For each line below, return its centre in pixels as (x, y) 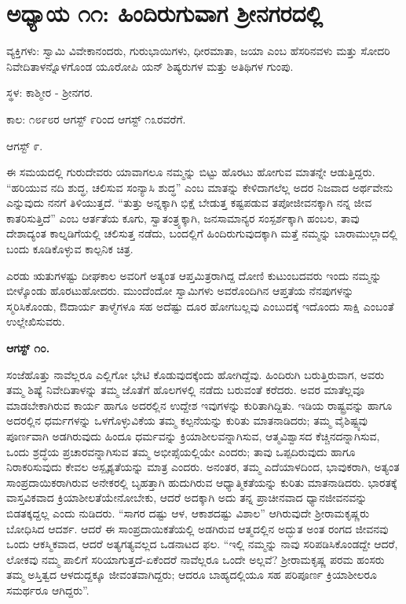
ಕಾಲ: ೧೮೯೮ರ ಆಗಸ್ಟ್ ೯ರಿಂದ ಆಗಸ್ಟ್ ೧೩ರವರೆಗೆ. (96, 118)
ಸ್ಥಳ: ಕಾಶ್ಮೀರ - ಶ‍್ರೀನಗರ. (50, 92)
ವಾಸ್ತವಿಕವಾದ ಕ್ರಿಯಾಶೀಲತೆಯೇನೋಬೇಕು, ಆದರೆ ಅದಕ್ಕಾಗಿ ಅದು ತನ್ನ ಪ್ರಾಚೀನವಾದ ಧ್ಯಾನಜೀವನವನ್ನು (187, 497)
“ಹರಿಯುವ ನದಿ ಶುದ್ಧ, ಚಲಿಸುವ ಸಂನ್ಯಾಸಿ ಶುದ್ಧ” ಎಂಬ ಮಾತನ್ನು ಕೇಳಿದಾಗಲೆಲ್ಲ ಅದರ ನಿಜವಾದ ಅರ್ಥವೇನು (200, 187)
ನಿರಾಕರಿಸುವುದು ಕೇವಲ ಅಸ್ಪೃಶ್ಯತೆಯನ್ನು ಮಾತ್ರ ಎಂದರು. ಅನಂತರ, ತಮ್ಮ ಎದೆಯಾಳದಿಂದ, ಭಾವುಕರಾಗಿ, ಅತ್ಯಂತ (203, 467)
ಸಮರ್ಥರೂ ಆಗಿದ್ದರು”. (48, 589)
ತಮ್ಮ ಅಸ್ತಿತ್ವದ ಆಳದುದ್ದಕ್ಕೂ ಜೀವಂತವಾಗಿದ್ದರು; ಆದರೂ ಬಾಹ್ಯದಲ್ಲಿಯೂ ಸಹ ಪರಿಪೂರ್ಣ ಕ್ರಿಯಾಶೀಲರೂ (192, 575)
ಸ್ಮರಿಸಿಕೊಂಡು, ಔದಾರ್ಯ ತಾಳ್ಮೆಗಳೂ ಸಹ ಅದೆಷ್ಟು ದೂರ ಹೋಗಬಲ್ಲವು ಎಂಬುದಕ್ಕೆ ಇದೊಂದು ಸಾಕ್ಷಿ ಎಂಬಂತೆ (200, 306)
